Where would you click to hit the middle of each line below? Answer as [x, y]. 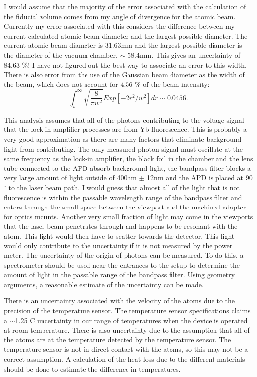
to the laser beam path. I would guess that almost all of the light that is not [124, 187]
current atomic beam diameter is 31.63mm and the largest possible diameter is [123, 45]
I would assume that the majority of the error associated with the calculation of [125, 6]
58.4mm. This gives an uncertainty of [184, 55]
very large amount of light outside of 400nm [70, 178]
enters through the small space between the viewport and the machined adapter [125, 207]
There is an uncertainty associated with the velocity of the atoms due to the [120, 301]
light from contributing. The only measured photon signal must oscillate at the [124, 148]
